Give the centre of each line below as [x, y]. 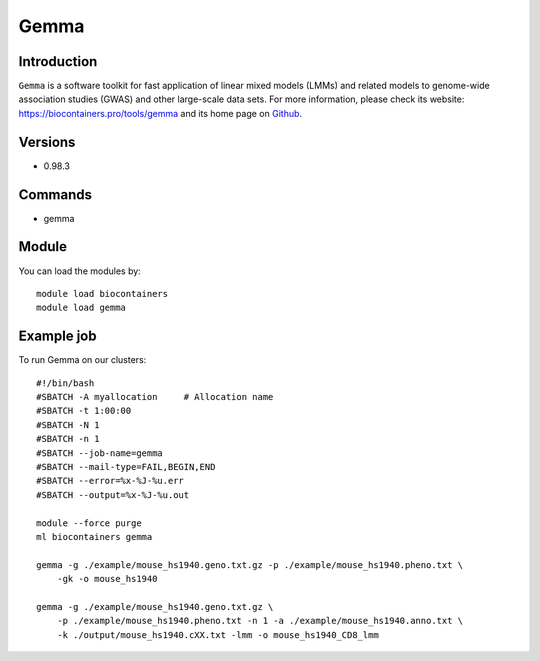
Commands [55, 194]
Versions [47, 141]
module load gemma [81, 308]
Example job [57, 336]
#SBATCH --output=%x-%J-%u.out [113, 494]
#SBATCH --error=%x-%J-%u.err [110, 481]
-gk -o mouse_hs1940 [107, 579]
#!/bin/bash [65, 383]
